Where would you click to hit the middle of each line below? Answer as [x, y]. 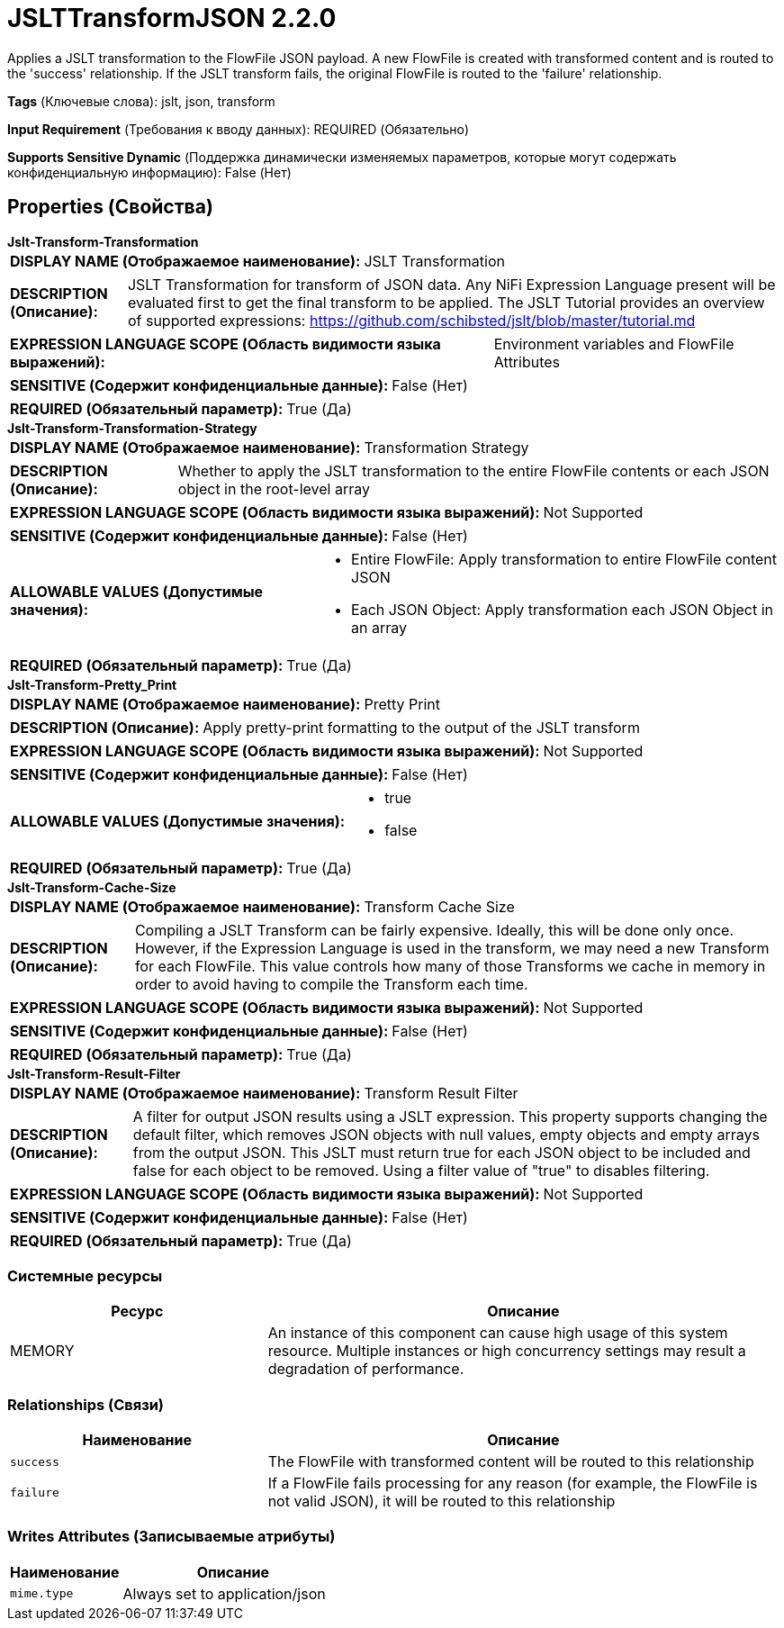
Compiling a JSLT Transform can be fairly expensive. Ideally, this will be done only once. [434, 930]
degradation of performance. [366, 1369]
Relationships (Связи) [86, 1404]
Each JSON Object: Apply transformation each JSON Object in [563, 609]
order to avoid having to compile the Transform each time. [331, 984]
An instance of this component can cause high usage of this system [498, 1333]
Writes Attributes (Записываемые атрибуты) [171, 1537]
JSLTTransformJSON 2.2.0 [172, 18]
